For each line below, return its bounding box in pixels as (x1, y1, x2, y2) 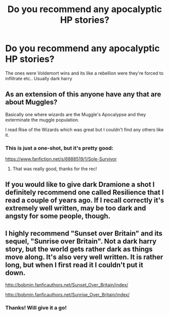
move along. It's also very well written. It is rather (5, 252, 163, 261)
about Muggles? (5, 98, 58, 107)
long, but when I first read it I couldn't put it (5, 260, 144, 269)
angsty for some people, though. (5, 212, 111, 221)
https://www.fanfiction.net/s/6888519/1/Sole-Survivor (5, 156, 117, 162)
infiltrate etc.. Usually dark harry (5, 75, 72, 81)
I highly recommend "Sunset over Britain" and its (5, 229, 163, 238)
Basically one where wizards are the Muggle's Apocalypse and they (5, 111, 146, 117)
